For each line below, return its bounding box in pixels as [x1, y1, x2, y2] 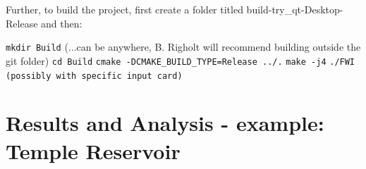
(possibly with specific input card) [6, 70, 183, 81]
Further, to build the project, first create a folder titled [6, 2, 243, 16]
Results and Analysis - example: [6, 108, 324, 137]
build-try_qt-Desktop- [246, 2, 343, 16]
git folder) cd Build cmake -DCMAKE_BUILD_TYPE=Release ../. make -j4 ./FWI [6, 53, 355, 68]
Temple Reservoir [6, 136, 181, 165]
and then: [41, 15, 83, 30]
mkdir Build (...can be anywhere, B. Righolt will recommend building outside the [6, 39, 361, 54]
